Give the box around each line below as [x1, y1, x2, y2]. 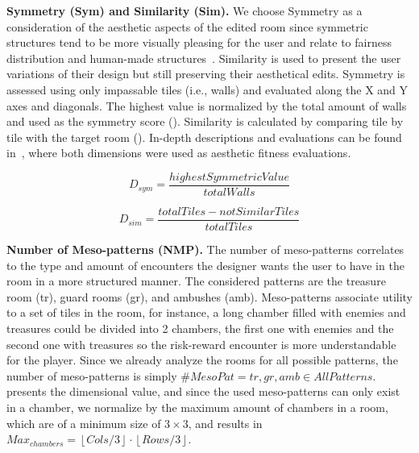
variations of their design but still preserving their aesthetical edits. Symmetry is [6, 65, 405, 82]
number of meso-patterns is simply [6, 367, 177, 384]
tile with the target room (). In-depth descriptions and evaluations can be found [6, 128, 402, 145]
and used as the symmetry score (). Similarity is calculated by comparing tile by [6, 113, 404, 130]
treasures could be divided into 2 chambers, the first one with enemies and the [6, 320, 394, 337]
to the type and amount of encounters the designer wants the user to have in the [6, 256, 404, 273]
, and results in [188, 414, 263, 431]
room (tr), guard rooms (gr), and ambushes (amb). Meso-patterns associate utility [6, 288, 413, 305]
